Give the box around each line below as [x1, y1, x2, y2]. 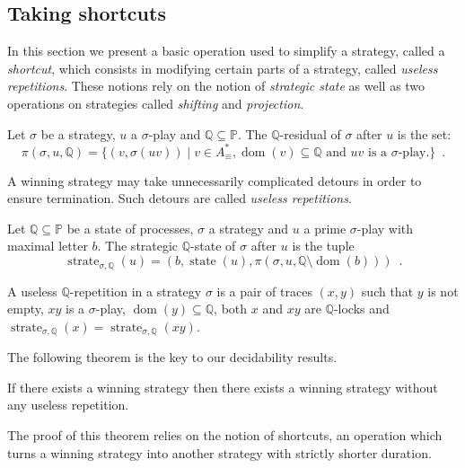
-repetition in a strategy [69, 281, 202, 300]
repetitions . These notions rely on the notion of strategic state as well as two [7, 76, 426, 95]
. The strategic [97, 236, 179, 255]
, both [214, 299, 248, 318]
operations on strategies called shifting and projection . [7, 93, 304, 112]
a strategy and [208, 218, 289, 237]
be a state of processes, [66, 218, 194, 237]
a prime [303, 218, 347, 237]
